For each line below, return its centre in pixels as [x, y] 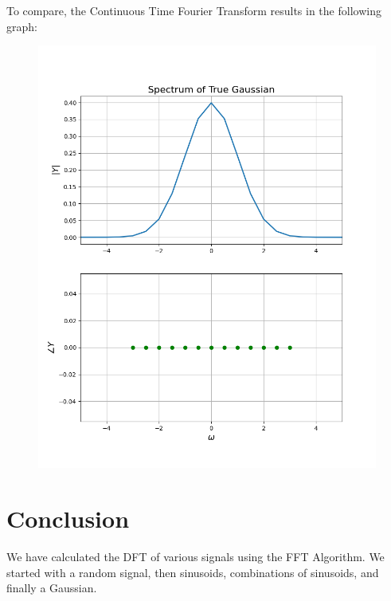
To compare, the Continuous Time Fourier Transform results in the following [194, 10]
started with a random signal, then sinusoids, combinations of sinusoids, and [193, 572]
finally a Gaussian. [52, 588]
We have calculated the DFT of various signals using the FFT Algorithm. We [195, 556]
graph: [22, 26]
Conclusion [68, 518]
